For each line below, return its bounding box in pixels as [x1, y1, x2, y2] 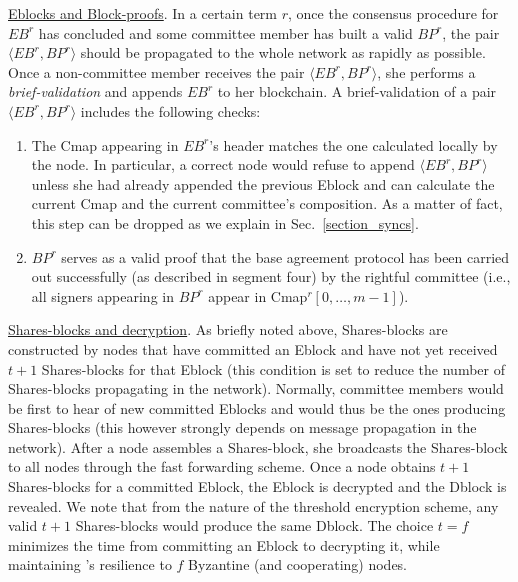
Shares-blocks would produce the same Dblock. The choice [75, 515, 434, 536]
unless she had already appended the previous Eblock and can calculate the [31, 173, 495, 194]
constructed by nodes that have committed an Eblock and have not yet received [8, 338, 498, 359]
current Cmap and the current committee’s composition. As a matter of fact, [31, 193, 503, 214]
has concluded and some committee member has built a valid [38, 22, 413, 43]
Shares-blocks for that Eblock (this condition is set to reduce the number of [41, 358, 505, 379]
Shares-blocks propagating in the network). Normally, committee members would [8, 378, 504, 399]
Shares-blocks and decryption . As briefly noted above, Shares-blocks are [8, 319, 448, 340]
